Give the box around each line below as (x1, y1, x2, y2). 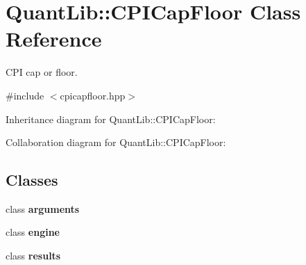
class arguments (6, 201, 80, 216)
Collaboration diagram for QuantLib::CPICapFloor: (6, 135, 226, 150)
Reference (6, 24, 102, 53)
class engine (6, 225, 60, 239)
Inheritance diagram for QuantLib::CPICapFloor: (6, 111, 216, 126)
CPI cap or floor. (6, 65, 78, 79)
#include (6, 88, 44, 102)
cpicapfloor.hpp (60, 88, 126, 102)
